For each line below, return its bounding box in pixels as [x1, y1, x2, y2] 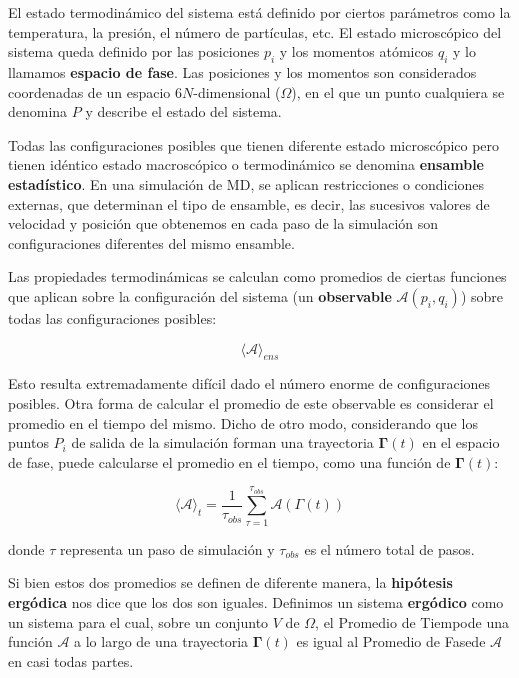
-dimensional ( [193, 81, 281, 102]
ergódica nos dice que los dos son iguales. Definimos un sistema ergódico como [8, 592, 504, 612]
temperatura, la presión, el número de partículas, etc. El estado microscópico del [8, 21, 502, 42]
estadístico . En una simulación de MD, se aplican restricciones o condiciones [8, 173, 485, 194]
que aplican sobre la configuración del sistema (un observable [8, 285, 392, 306]
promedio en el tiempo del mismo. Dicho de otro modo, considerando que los [8, 412, 478, 433]
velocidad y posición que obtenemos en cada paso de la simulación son [8, 213, 439, 234]
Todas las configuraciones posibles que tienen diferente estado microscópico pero [8, 134, 500, 155]
